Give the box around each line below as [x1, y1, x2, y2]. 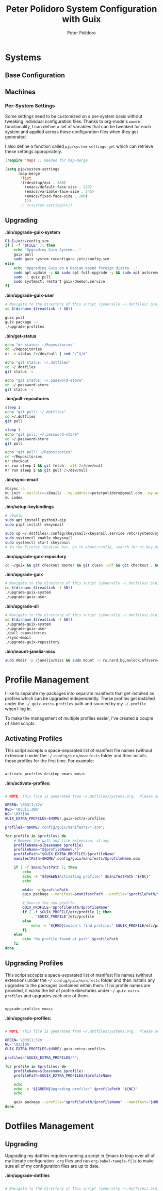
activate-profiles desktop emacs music [5, 771, 86, 776]
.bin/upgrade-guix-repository [5, 553, 66, 559]
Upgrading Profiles [5, 959, 64, 968]
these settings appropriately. [5, 149, 62, 154]
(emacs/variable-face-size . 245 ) [24, 189, 95, 194]
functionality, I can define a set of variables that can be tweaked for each [5, 124, 151, 130]
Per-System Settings [5, 102, 55, 109]
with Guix [62, 14, 101, 25]
